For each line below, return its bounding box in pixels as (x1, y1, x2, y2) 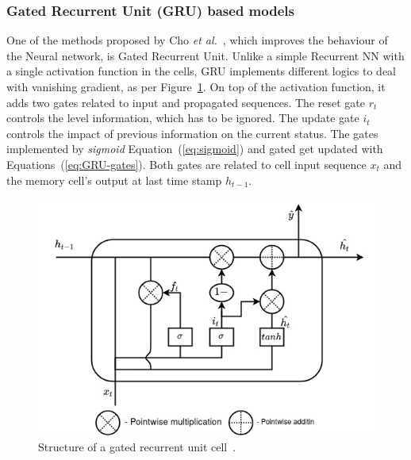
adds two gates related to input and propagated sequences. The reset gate (6, 94, 365, 110)
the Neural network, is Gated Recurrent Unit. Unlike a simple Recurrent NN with (6, 47, 405, 63)
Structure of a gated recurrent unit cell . (38, 438, 236, 454)
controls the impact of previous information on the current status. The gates (6, 125, 378, 141)
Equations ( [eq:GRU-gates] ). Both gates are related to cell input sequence (6, 155, 367, 172)
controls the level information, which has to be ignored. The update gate (6, 109, 359, 126)
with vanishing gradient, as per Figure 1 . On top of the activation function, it (6, 79, 386, 94)
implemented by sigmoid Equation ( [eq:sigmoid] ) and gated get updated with (6, 140, 383, 157)
